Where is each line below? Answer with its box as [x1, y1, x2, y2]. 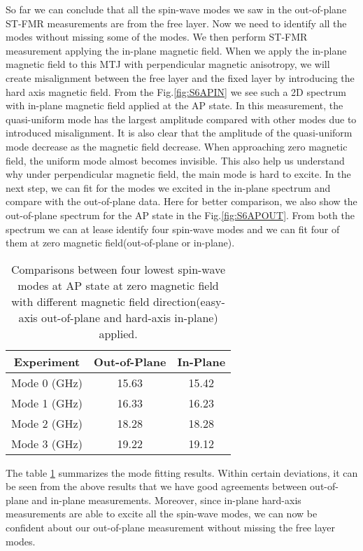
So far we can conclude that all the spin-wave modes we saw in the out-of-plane [6, 2, 347, 16]
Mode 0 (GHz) [11, 374, 83, 391]
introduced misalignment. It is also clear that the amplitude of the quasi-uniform [6, 125, 353, 140]
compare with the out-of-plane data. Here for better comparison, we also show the [6, 194, 357, 209]
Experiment [13, 353, 80, 370]
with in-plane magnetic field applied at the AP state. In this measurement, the [6, 98, 343, 113]
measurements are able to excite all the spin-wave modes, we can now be [6, 506, 318, 521]
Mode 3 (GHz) [11, 435, 83, 452]
